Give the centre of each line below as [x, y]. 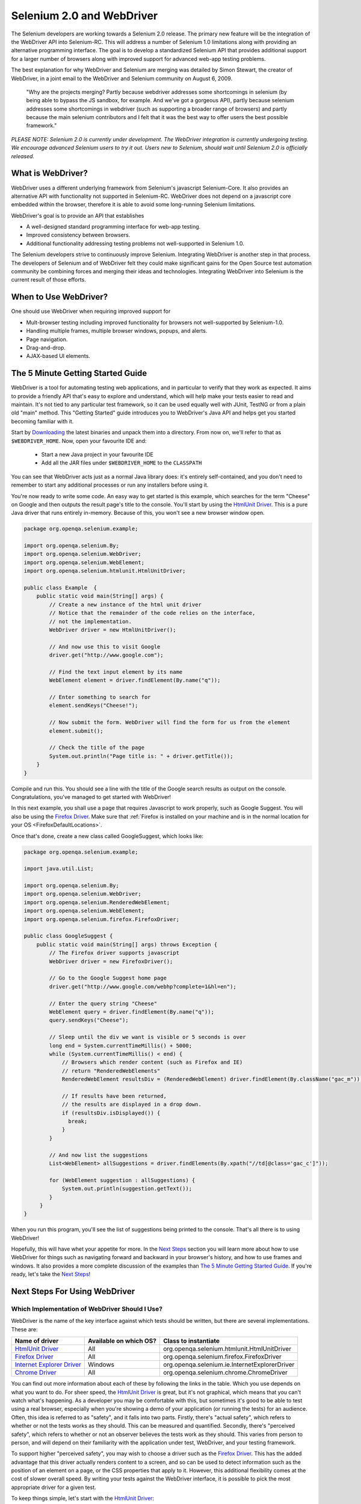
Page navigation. [47, 339]
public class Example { [60, 587]
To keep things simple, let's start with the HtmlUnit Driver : [83, 1499]
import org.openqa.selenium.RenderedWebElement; [97, 902]
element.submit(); [76, 731]
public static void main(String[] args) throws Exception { [127, 944]
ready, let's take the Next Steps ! [51, 1274]
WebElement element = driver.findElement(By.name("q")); [135, 680]
